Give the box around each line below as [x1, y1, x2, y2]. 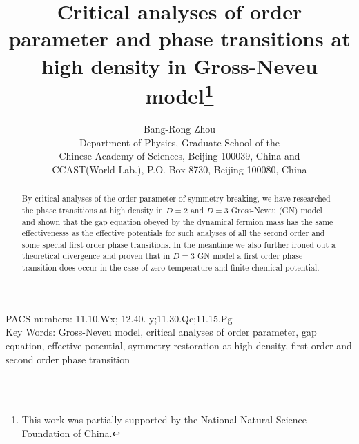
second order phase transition [6, 351, 130, 366]
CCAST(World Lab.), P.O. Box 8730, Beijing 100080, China [52, 162, 307, 176]
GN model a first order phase [197, 250, 303, 262]
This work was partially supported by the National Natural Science [21, 412, 307, 427]
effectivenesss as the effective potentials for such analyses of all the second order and [21, 227, 325, 239]
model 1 [145, 78, 214, 110]
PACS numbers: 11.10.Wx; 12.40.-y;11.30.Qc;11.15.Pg [6, 311, 233, 325]
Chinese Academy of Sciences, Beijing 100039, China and [59, 148, 300, 163]
